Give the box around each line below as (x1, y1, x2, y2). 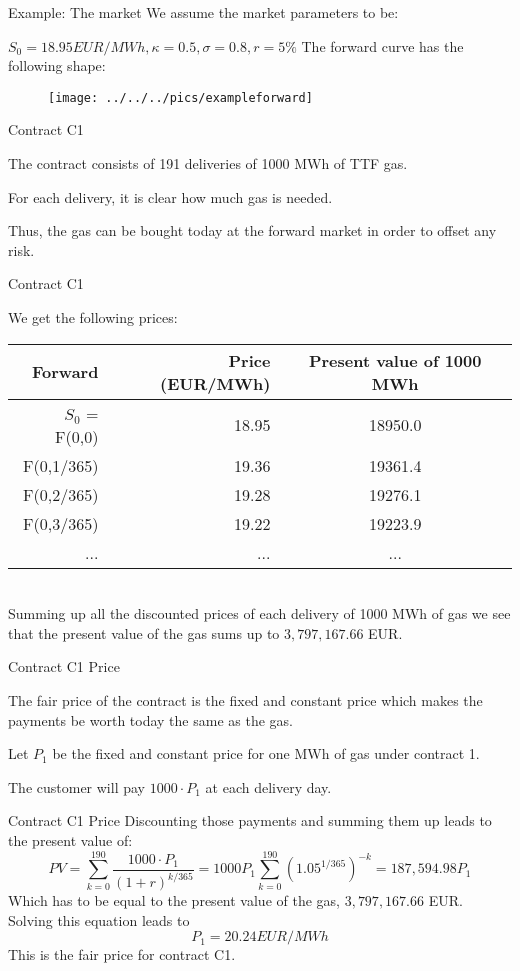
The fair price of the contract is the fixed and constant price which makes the (8, 689, 483, 710)
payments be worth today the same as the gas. (8, 709, 293, 730)
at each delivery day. (205, 776, 332, 797)
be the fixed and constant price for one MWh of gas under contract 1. (52, 743, 480, 764)
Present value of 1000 (308, 348, 482, 372)
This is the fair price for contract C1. (8, 944, 236, 965)
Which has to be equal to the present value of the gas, (8, 890, 340, 911)
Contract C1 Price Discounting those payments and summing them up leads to (8, 810, 492, 831)
